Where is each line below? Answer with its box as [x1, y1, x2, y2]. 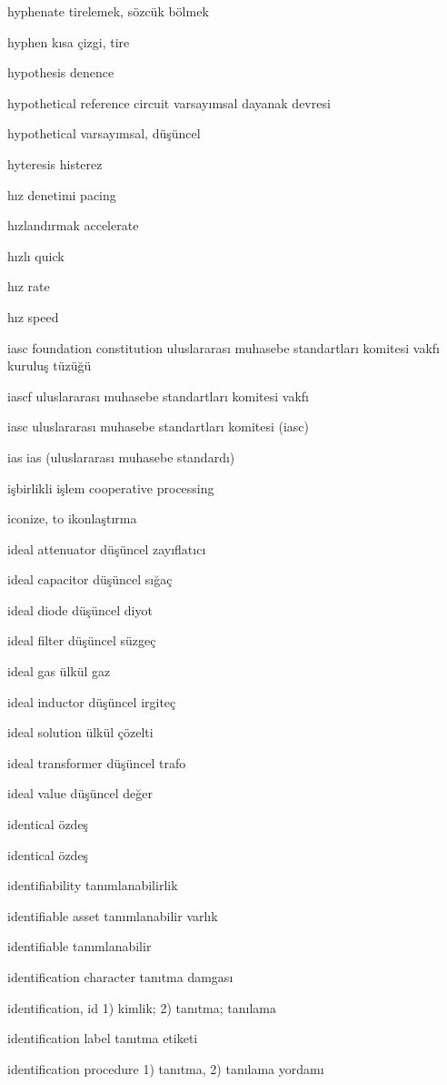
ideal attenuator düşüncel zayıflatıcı [7, 539, 206, 558]
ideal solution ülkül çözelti [7, 723, 154, 742]
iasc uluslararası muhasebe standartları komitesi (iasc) [7, 417, 310, 436]
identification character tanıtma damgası [7, 968, 233, 986]
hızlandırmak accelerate [7, 216, 139, 235]
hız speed [7, 307, 59, 326]
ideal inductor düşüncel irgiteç [7, 692, 176, 711]
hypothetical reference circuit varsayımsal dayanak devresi [7, 93, 331, 112]
